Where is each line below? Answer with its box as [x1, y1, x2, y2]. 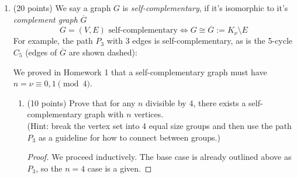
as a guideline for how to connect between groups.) [38, 131, 220, 143]
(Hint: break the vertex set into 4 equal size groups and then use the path [27, 119, 292, 131]
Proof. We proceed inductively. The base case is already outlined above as [27, 151, 292, 163]
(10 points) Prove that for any [27, 96, 136, 109]
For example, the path [13, 34, 93, 47]
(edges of [25, 46, 57, 58]
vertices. [134, 108, 164, 120]
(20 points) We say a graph [13, 2, 111, 13]
